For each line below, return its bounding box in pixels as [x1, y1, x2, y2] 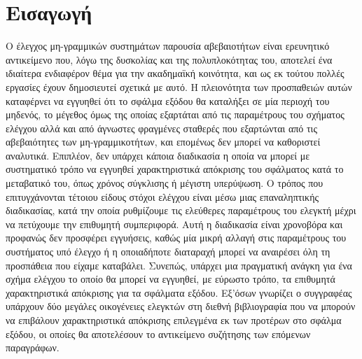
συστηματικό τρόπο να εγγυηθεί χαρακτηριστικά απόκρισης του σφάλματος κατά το [6, 162, 344, 176]
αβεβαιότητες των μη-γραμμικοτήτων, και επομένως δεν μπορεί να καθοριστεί [6, 134, 321, 149]
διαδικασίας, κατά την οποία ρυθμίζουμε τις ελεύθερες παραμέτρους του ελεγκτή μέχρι [6, 203, 356, 218]
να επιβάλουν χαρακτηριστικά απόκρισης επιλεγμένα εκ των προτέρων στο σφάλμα [6, 313, 342, 327]
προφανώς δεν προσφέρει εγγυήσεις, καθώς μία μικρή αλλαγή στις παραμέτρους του [6, 230, 347, 245]
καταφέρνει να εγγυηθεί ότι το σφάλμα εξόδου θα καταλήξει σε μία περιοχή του [6, 93, 330, 108]
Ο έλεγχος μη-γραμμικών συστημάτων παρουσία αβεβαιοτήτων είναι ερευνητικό [6, 38, 330, 53]
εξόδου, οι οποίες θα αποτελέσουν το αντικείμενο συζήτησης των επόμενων [6, 326, 311, 341]
